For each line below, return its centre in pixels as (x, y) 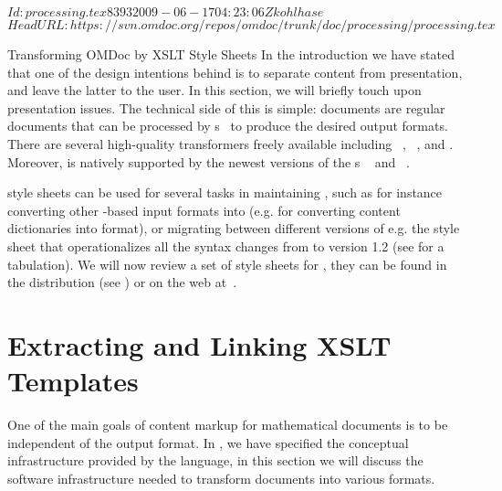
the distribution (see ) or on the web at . (122, 282)
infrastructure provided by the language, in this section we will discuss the (215, 460)
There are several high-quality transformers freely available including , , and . (230, 143)
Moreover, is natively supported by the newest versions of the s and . (209, 161)
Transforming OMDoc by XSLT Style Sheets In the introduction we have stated (231, 54)
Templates (73, 381)
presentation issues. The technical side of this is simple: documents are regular (226, 107)
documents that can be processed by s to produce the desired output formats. (228, 126)
